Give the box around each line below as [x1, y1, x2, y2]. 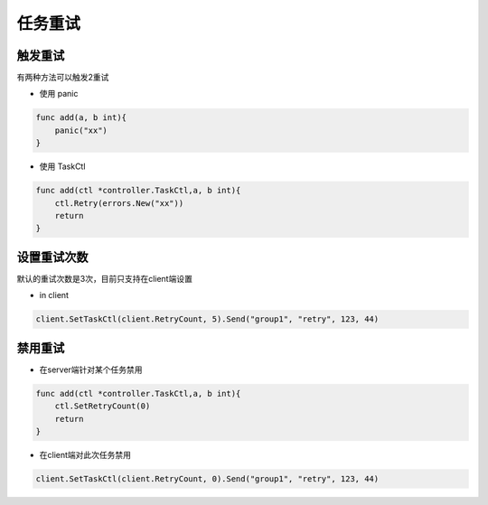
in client [39, 290, 70, 301]
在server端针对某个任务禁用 [39, 364, 144, 375]
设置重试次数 [16, 249, 89, 265]
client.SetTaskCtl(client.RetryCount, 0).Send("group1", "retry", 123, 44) [35, 473, 380, 483]
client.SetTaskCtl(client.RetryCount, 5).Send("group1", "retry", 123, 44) [35, 314, 380, 324]
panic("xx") [54, 125, 108, 136]
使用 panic [39, 89, 79, 99]
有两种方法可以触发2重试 [16, 72, 109, 83]
